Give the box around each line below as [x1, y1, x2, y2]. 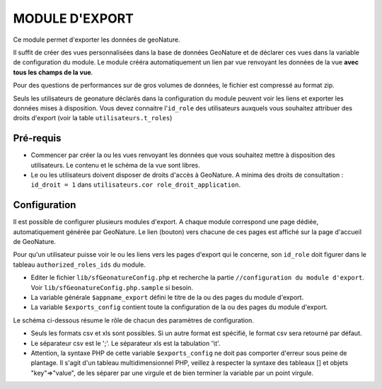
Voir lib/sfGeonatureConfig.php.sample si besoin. [30, 283, 194, 291]
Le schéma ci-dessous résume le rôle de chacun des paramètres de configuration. [13, 315, 255, 325]
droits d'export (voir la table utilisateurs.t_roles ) [13, 114, 173, 122]
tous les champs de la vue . [13, 68, 93, 76]
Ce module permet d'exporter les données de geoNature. [13, 35, 180, 44]
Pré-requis [13, 132, 62, 144]
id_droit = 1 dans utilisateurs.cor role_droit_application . [30, 180, 241, 189]
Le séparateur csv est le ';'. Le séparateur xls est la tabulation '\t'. [30, 339, 221, 347]
